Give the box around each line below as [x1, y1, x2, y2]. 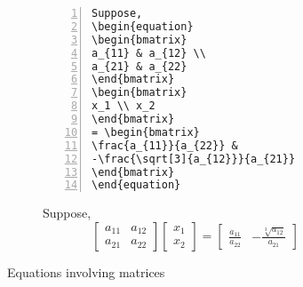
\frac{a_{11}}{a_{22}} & [92, 139, 238, 152]
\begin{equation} [92, 20, 194, 33]
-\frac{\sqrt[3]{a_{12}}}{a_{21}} [92, 152, 296, 165]
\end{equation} [92, 179, 181, 192]
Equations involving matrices [7, 262, 165, 281]
